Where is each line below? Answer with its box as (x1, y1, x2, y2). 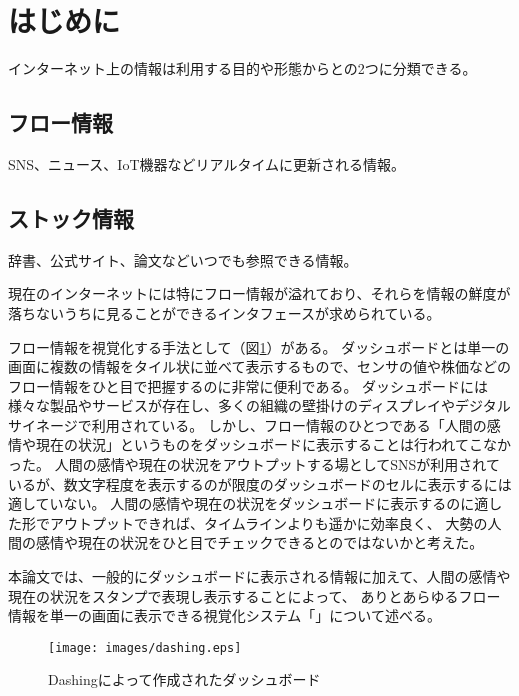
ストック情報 (8, 202, 134, 233)
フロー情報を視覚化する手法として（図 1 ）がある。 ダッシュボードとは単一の (8, 336, 510, 357)
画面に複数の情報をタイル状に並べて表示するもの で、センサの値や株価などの (8, 356, 511, 377)
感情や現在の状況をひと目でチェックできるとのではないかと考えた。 (35, 532, 484, 553)
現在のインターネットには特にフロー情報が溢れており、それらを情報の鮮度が (8, 283, 511, 304)
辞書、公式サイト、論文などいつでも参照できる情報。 (8, 249, 358, 270)
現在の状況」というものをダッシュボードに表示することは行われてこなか (35, 434, 511, 455)
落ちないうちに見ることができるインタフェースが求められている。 (8, 302, 441, 323)
